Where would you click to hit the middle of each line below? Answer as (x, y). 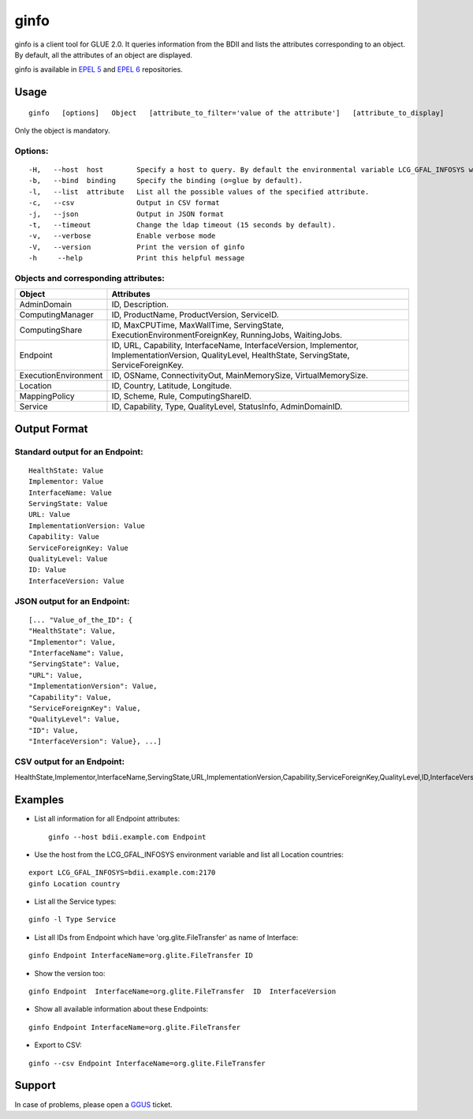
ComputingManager (56, 315)
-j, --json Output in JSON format (127, 214)
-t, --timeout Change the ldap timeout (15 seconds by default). (182, 225)
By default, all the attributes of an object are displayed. (104, 54)
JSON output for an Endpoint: (72, 601)
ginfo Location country (74, 883)
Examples (39, 800)
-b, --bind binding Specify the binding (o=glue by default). (166, 181)
